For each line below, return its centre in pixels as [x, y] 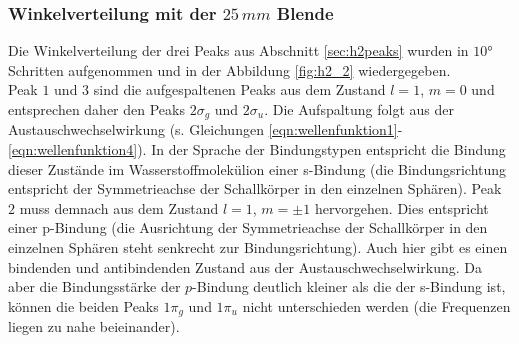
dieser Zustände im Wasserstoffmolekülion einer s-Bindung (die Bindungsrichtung [257, 168]
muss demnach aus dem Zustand [119, 207]
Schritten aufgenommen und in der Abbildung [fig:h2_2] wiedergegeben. [229, 69]
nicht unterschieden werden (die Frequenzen [376, 305]
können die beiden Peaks [83, 305]
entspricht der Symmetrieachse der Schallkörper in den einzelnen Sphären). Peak [255, 188]
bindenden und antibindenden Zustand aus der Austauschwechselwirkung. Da [245, 266]
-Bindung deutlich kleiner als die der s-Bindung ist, [349, 286]
